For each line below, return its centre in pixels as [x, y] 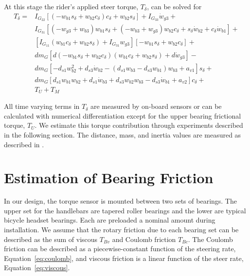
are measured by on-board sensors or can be [156, 106]
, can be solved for [174, 6]
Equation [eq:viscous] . [37, 267]
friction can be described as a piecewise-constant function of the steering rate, [120, 249]
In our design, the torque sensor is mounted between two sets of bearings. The [120, 201]
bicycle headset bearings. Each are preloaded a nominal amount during [110, 220]
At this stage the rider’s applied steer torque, [71, 6]
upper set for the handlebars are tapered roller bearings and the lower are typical [125, 210]
